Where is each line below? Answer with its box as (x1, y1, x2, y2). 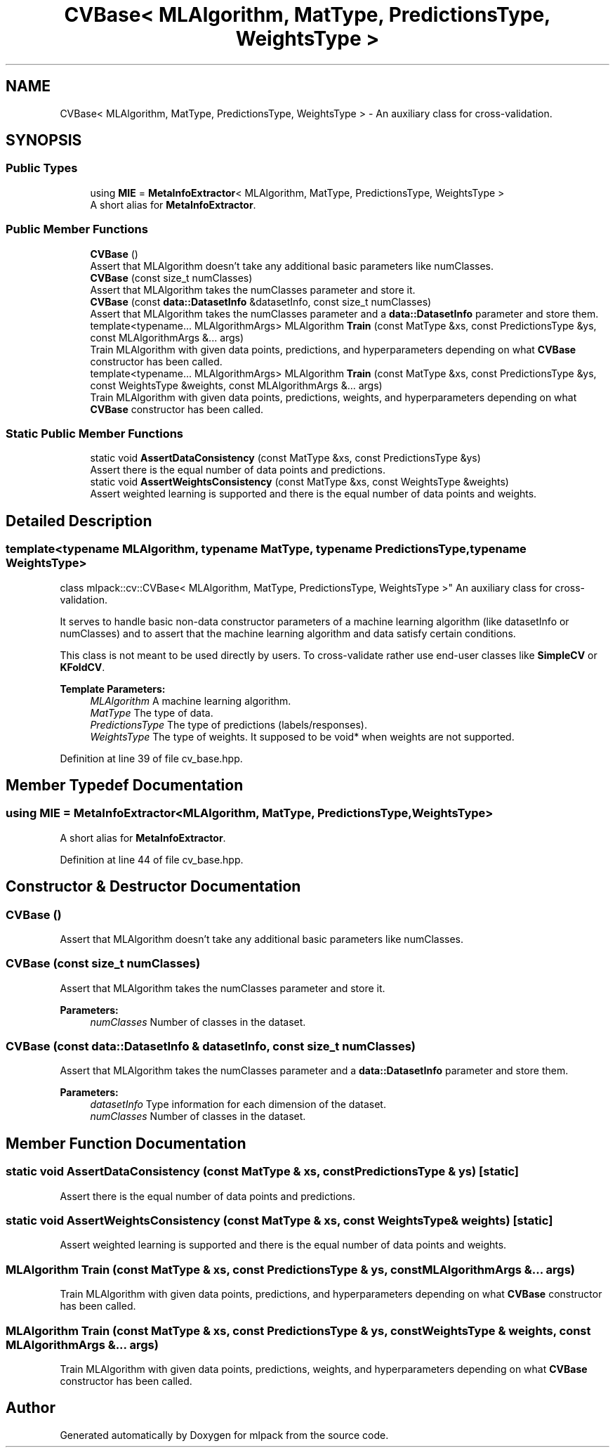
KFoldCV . (60, 660, 105, 673)
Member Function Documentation (6, 1134, 246, 1152)
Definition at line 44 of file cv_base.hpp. (60, 853, 244, 866)
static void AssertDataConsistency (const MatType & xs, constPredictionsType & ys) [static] (6, 1164, 519, 1179)
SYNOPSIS (6, 131, 82, 150)
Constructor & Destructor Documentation (6, 878, 301, 896)
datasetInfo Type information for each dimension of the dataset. (90, 1098, 386, 1111)
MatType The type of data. (90, 706, 213, 719)
